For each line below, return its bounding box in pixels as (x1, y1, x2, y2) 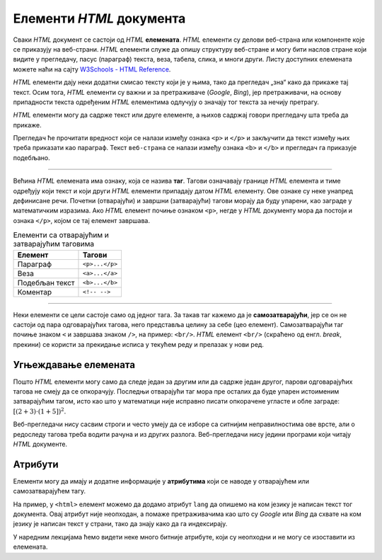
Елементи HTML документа (13, 11, 186, 26)
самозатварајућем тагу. (13, 487, 86, 496)
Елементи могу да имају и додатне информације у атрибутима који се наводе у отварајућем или (13, 476, 309, 485)
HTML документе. (13, 440, 67, 448)
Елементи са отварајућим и (13, 230, 110, 240)
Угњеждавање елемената (13, 358, 136, 371)
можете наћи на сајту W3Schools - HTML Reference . (13, 64, 171, 74)
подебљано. (13, 153, 50, 162)
